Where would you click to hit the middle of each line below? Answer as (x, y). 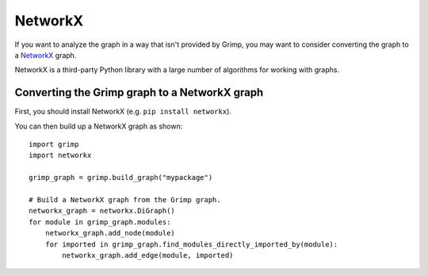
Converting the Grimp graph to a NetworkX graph (139, 92)
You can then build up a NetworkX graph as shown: (99, 126)
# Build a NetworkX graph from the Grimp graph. (125, 199)
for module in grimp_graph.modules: (100, 222)
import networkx (60, 155)
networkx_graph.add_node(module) (110, 233)
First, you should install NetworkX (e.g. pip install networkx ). (123, 112)
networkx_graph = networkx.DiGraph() (102, 211)
